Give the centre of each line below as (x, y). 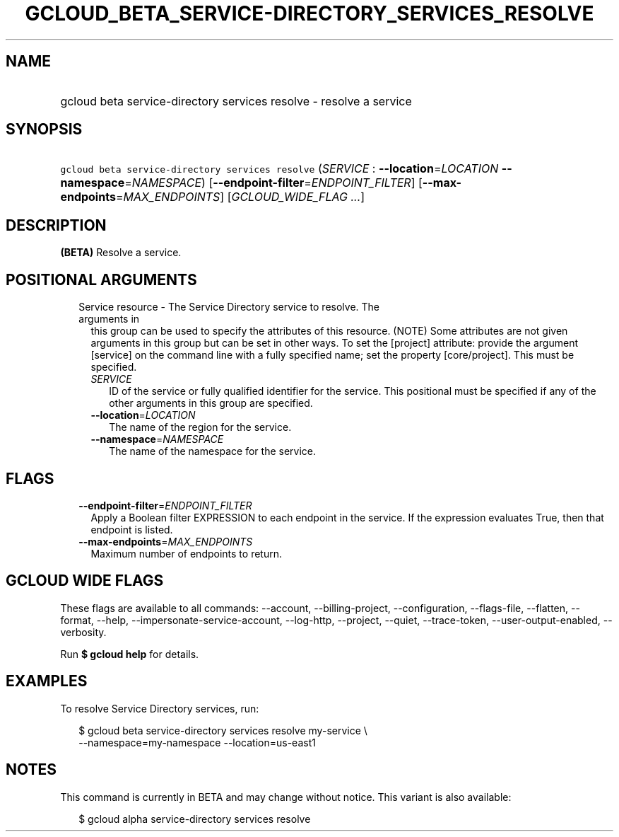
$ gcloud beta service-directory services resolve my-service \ (223, 730)
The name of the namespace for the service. (213, 451)
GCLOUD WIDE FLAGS (85, 581)
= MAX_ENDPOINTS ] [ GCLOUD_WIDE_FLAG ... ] (240, 197)
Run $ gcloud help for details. (130, 654)
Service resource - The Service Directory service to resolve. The (229, 307)
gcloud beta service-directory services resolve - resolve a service (236, 101)
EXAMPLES (47, 681)
